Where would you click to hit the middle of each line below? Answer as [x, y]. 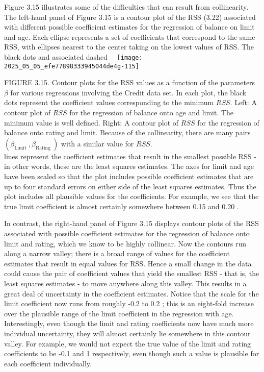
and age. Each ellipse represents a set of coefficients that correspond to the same [130, 36]
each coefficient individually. [48, 363]
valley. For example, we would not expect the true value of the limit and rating [128, 343]
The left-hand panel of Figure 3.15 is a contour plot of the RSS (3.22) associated [130, 17]
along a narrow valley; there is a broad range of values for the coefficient [117, 253]
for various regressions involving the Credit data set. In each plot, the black [128, 92]
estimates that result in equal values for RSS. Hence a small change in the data [128, 263]
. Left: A [243, 102]
